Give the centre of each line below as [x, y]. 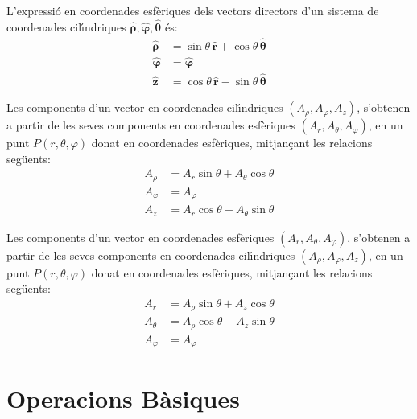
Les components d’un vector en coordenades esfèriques [140, 237]
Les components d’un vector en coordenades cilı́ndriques [145, 107]
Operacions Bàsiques [123, 398]
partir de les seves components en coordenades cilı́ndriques [151, 255]
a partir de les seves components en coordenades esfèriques [151, 125]
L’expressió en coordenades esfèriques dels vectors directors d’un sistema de [193, 10]
